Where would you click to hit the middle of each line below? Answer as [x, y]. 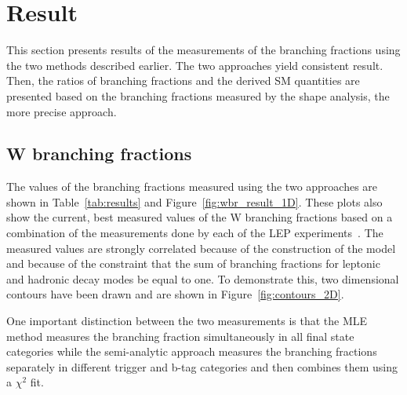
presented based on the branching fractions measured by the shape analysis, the [198, 95]
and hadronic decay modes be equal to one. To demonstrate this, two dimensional [203, 278]
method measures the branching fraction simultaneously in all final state [180, 336]
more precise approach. [62, 111]
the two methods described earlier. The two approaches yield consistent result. [195, 65]
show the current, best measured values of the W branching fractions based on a [200, 217]
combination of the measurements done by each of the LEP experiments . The [195, 233]
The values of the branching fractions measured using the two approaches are [192, 187]
